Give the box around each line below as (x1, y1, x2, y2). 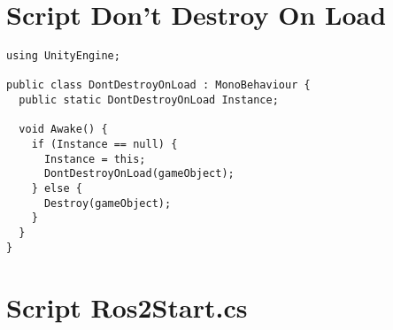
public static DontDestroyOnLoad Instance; (19, 94, 279, 107)
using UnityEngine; (6, 50, 120, 63)
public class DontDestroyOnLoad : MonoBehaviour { (6, 79, 311, 92)
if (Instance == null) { (31, 138, 178, 151)
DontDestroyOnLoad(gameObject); (43, 167, 235, 180)
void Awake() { (19, 123, 108, 136)
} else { (31, 182, 82, 196)
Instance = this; (43, 152, 146, 165)
